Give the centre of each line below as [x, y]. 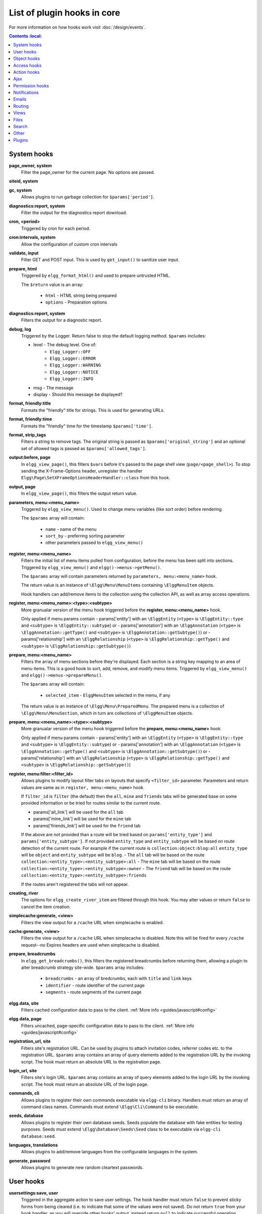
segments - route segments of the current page [93, 992]
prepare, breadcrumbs [32, 954]
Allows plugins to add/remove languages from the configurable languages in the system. [110, 1152]
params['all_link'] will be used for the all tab [78, 812]
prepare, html [23, 269]
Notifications [26, 93]
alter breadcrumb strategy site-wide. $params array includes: [83, 967]
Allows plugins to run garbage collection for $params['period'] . [88, 197]
